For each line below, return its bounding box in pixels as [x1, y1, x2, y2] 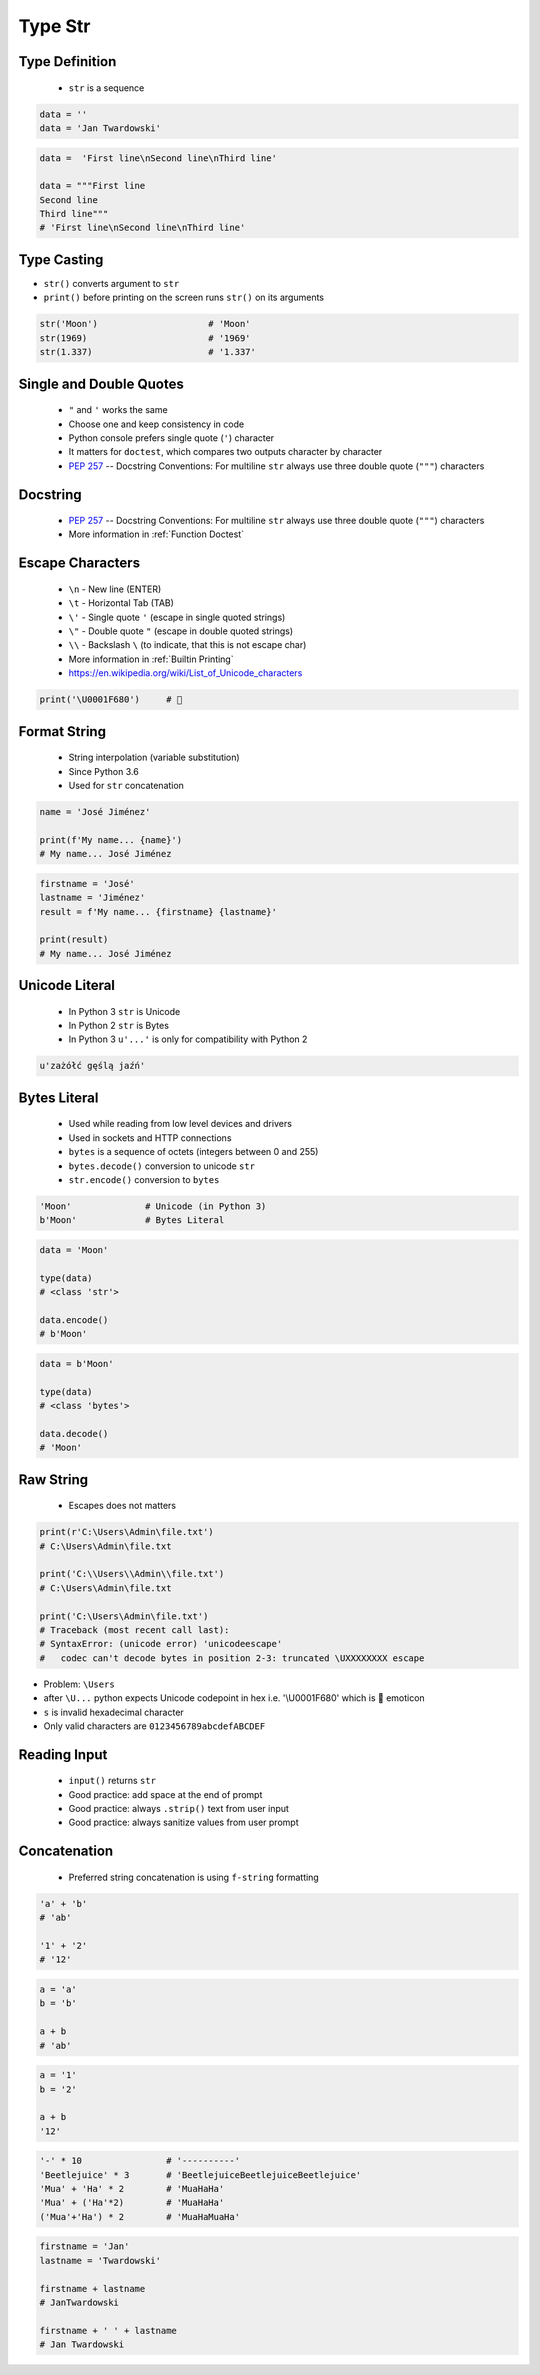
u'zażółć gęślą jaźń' [39, 1060, 146, 1072]
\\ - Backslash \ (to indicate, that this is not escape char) [68, 639, 307, 651]
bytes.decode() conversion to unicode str [68, 1160, 255, 1172]
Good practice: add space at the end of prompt [68, 1788, 263, 1800]
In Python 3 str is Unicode [68, 1005, 181, 1017]
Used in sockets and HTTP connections [68, 1131, 232, 1144]
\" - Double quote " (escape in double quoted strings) [68, 625, 294, 637]
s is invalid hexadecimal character [43, 1706, 184, 1718]
